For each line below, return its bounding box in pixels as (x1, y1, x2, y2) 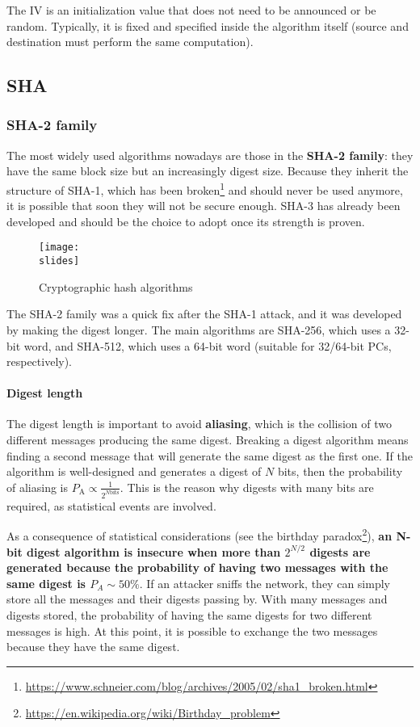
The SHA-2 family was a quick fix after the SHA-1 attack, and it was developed (6, 305, 402, 322)
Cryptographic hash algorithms (39, 278, 193, 295)
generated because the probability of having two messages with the (6, 559, 388, 576)
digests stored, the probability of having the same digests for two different (6, 606, 372, 623)
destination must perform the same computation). (6, 33, 254, 50)
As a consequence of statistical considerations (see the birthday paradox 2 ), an (6, 525, 393, 544)
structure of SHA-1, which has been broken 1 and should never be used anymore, (6, 179, 403, 198)
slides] (39, 255, 80, 267)
